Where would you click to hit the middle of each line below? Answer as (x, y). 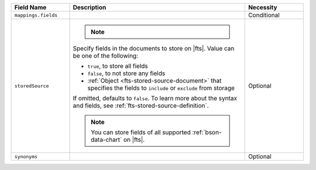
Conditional (264, 15)
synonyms (26, 156)
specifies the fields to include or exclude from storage (161, 88)
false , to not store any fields (126, 73)
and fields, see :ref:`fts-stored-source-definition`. (141, 106)
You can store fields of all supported (141, 132)
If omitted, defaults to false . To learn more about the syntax (155, 98)
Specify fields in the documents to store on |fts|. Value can (154, 48)
